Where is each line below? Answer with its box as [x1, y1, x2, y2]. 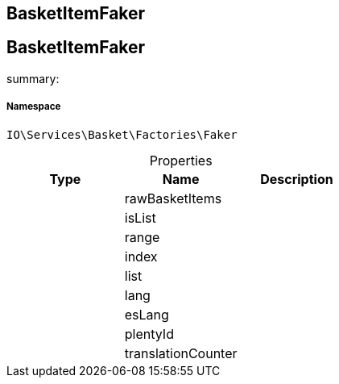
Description [260, 170, 333, 187]
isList [124, 209, 156, 226]
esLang [124, 306, 169, 323]
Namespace [6, 101, 61, 113]
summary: [6, 71, 60, 86]
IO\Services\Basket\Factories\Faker [6, 127, 238, 141]
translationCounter [124, 344, 238, 361]
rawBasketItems [124, 190, 222, 207]
